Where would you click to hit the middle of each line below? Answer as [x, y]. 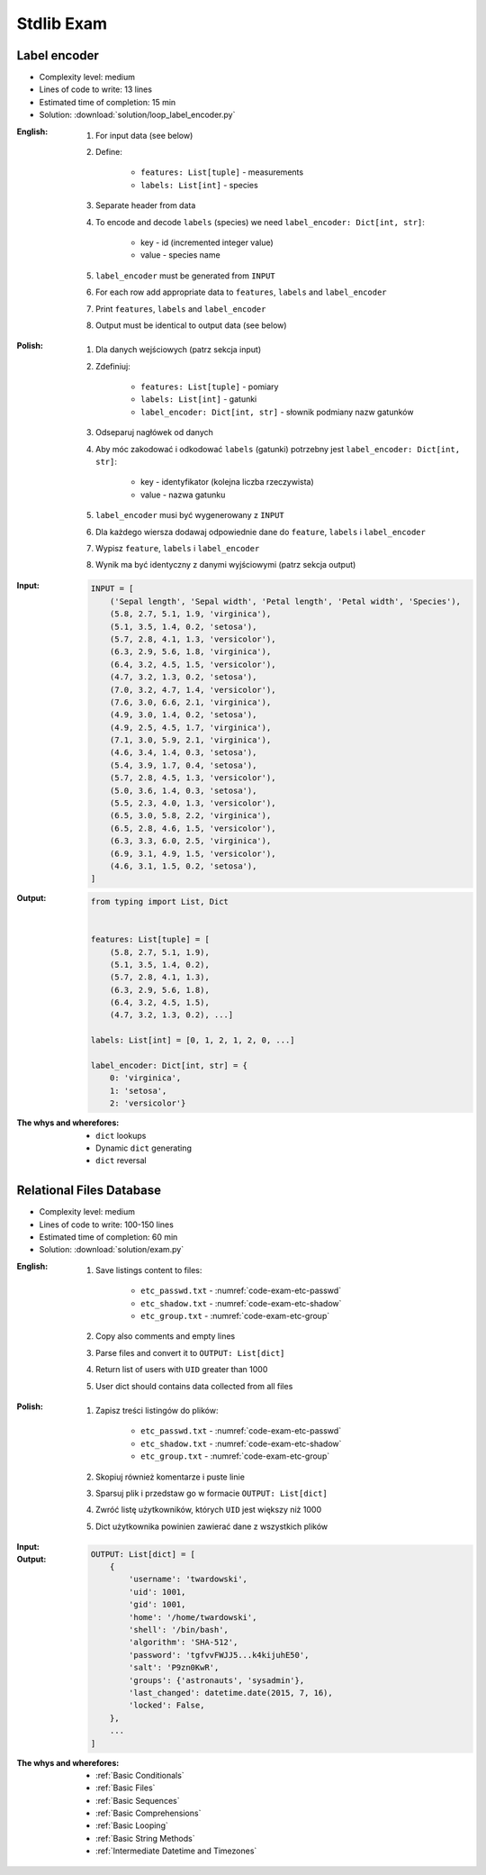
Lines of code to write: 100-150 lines [107, 1224]
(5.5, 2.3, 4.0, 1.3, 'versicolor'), [193, 803]
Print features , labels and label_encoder [181, 309]
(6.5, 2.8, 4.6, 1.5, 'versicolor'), [193, 828]
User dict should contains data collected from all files [194, 1386]
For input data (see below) [144, 135]
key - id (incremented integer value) [207, 242]
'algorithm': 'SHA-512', [184, 1643]
